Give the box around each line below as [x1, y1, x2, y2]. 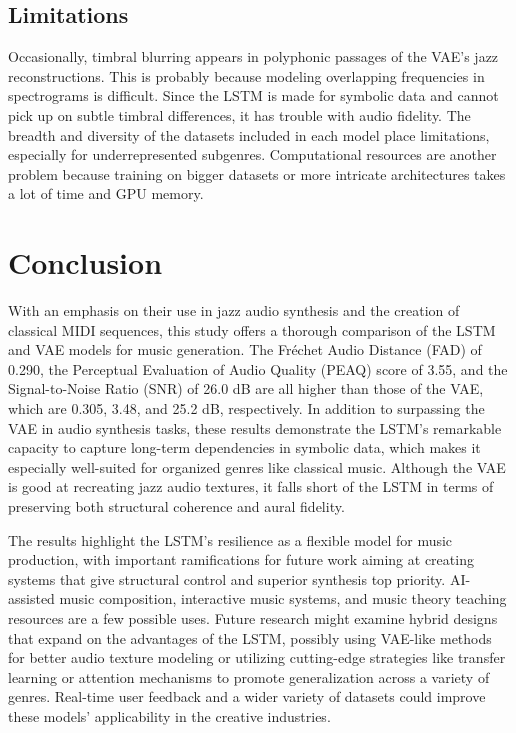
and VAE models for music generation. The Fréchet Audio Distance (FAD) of [8, 339, 482, 360]
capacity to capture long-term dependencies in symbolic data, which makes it [8, 437, 481, 458]
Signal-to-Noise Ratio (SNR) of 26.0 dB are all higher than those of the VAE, [8, 378, 484, 399]
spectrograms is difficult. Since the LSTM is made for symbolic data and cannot [8, 85, 499, 106]
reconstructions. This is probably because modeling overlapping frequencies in [8, 65, 485, 86]
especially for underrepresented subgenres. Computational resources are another [8, 144, 497, 165]
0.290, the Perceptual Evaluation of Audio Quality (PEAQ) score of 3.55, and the [8, 358, 508, 379]
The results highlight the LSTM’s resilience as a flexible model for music [8, 529, 453, 550]
